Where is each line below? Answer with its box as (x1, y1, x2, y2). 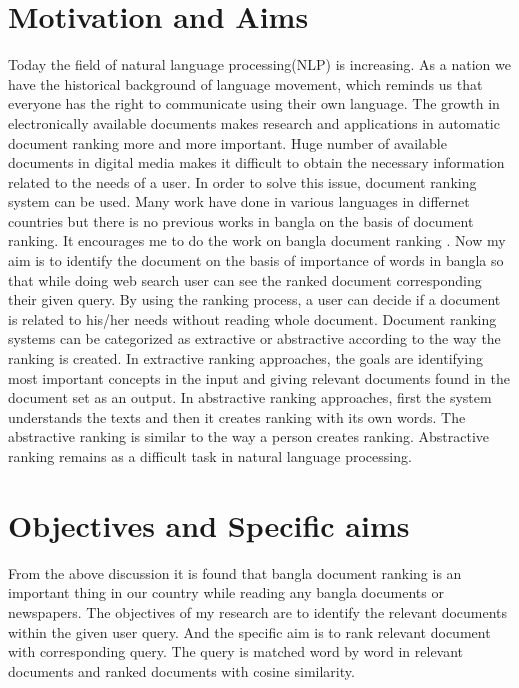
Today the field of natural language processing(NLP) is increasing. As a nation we (8, 54, 511, 75)
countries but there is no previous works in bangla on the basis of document (8, 210, 474, 231)
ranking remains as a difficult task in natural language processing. (8, 446, 412, 466)
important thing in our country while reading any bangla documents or (8, 582, 444, 603)
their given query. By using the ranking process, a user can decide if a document (8, 289, 501, 310)
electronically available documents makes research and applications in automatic (8, 112, 500, 133)
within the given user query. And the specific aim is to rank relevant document (8, 621, 491, 642)
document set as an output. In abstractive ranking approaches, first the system (8, 387, 492, 408)
